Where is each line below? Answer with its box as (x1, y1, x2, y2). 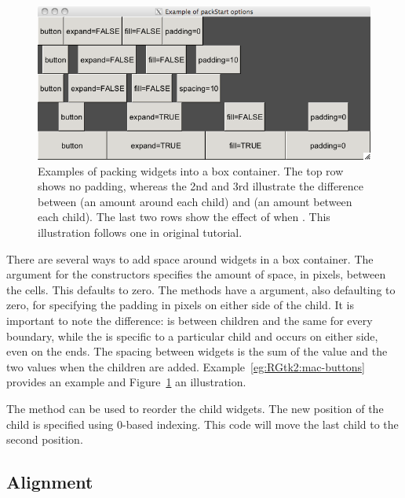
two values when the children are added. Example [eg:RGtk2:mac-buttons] (6, 358, 365, 374)
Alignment (6, 470, 93, 494)
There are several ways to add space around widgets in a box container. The (6, 250, 374, 267)
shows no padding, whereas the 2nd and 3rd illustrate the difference (38, 178, 364, 194)
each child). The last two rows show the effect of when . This (38, 208, 330, 225)
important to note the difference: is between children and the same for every (6, 312, 373, 328)
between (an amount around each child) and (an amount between (38, 193, 352, 209)
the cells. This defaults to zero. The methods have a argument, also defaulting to (6, 281, 396, 297)
